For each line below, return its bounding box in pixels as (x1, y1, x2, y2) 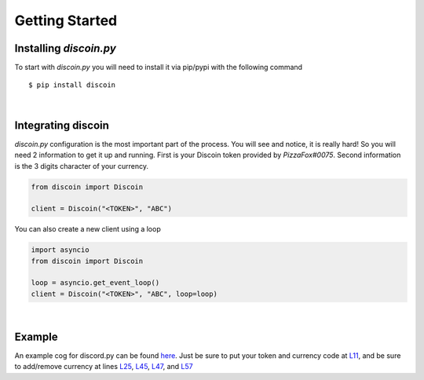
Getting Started (14, 12, 118, 29)
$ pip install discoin (28, 81, 116, 90)
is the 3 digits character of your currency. (14, 161, 149, 170)
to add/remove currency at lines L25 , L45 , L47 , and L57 (14, 362, 193, 371)
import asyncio (31, 246, 90, 254)
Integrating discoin (14, 119, 110, 132)
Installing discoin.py (14, 42, 117, 55)
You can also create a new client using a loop (14, 225, 161, 234)
